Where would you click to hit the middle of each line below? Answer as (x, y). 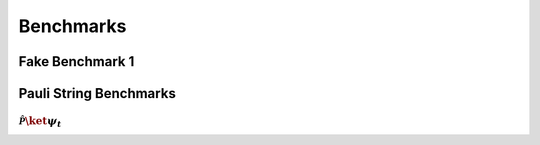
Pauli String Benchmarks (97, 93)
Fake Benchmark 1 (76, 61)
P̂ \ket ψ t (40, 122)
